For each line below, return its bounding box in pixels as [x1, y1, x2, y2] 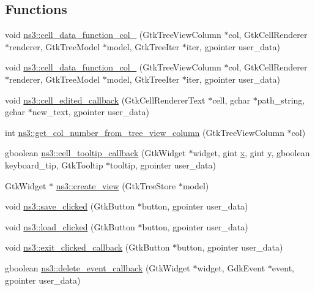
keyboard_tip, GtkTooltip [5, 158, 103, 171]
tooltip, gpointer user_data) [110, 158, 216, 171]
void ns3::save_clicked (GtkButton [5, 200, 135, 213]
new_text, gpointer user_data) [32, 105, 149, 118]
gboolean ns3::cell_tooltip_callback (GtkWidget [5, 146, 186, 159]
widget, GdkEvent [197, 261, 265, 274]
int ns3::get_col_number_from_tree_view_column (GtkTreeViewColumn [5, 126, 284, 138]
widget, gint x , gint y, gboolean [193, 146, 310, 159]
